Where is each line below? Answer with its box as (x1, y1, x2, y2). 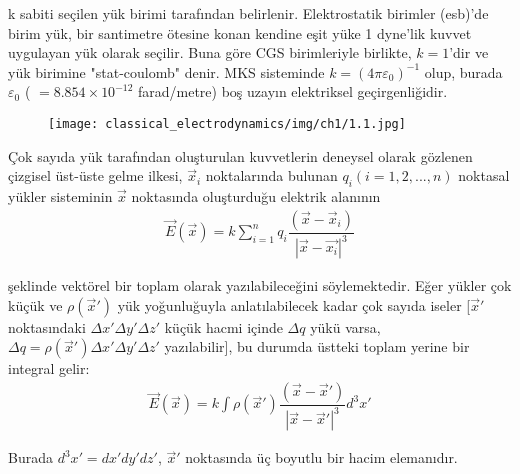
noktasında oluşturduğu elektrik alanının (131, 186, 381, 207)
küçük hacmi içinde (164, 316, 283, 337)
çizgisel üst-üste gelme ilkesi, (8, 165, 183, 186)
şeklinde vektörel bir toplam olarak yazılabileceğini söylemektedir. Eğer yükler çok (8, 275, 512, 296)
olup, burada (424, 61, 503, 82)
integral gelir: (8, 358, 90, 379)
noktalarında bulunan (205, 165, 338, 186)
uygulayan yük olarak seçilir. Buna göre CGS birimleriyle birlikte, (8, 42, 412, 63)
